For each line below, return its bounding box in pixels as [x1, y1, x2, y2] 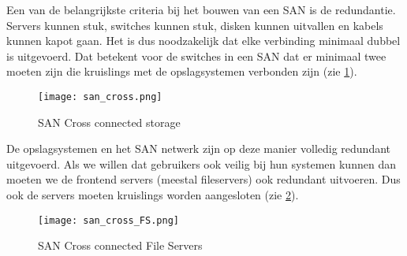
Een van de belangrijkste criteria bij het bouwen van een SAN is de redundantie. [6, 2, 396, 17]
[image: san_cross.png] [38, 91, 162, 102]
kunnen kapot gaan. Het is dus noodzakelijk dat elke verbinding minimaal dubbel [6, 32, 401, 49]
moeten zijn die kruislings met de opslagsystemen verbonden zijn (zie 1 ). [6, 63, 357, 80]
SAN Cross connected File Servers [38, 237, 203, 254]
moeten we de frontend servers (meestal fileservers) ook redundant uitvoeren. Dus [6, 171, 401, 187]
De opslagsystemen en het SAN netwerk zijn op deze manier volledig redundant [6, 140, 391, 157]
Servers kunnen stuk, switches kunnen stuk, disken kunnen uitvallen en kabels [6, 17, 383, 33]
